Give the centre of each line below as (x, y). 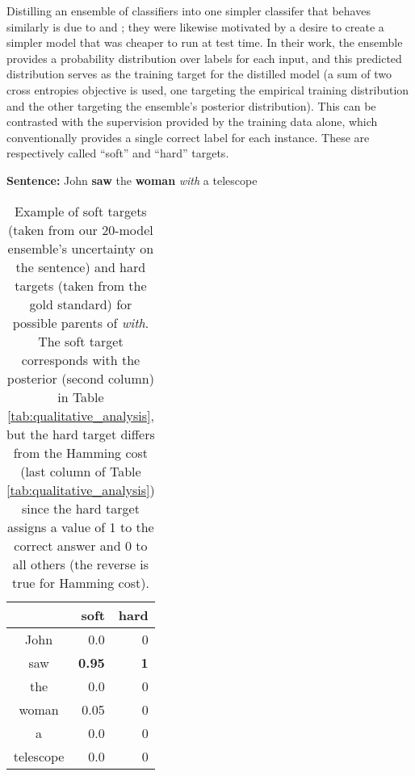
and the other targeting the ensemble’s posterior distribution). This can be (191, 105)
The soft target (81, 341)
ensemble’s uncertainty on (81, 248)
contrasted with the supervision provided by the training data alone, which (192, 122)
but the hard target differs (81, 434)
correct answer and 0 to (81, 545)
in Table (81, 396)
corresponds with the (81, 359)
